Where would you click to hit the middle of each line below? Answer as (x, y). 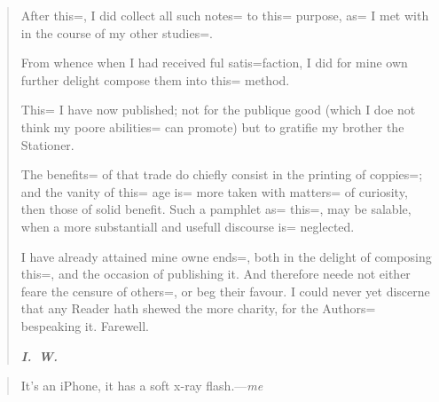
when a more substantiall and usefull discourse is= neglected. (188, 226)
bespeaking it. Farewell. (85, 325)
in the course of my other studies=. (117, 32)
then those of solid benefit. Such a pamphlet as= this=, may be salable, (216, 209)
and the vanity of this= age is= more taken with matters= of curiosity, (214, 191)
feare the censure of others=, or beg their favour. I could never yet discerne (225, 291)
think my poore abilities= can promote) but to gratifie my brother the (212, 126)
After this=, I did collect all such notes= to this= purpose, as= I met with (225, 15)
